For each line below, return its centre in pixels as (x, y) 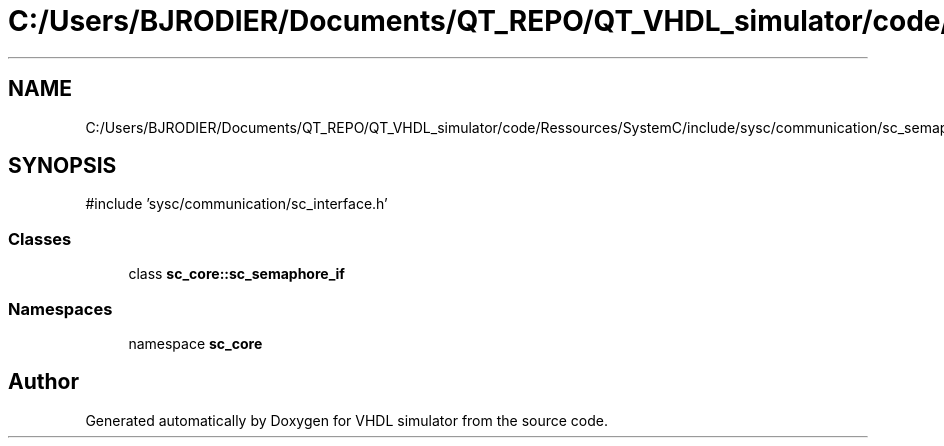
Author (43, 382)
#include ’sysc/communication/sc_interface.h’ (236, 204)
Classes (40, 238)
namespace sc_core (195, 343)
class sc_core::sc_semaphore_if (236, 274)
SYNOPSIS (62, 166)
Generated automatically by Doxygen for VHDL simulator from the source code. (347, 420)
